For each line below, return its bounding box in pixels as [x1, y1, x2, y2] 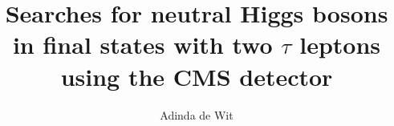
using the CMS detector [60, 59, 333, 92]
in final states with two [12, 28, 273, 61]
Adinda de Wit [160, 106, 234, 123]
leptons [299, 28, 381, 61]
